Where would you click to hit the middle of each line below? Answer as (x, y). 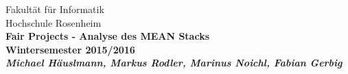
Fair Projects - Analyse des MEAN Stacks (107, 36)
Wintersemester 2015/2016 (70, 49)
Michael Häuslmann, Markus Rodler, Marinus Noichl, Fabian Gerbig (174, 63)
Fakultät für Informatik (55, 9)
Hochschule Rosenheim (54, 22)
